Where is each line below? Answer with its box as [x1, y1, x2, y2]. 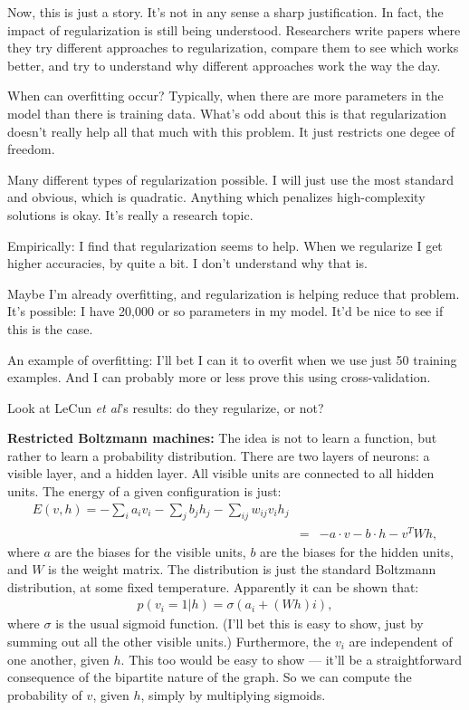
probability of [7, 685, 82, 704]
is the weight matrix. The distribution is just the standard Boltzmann [48, 560, 436, 579]
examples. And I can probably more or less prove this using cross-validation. [7, 368, 431, 387]
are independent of [349, 632, 453, 650]
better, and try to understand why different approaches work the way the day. [7, 55, 441, 74]
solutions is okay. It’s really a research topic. [7, 205, 254, 224]
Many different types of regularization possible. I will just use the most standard [7, 169, 455, 188]
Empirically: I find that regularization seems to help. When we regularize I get [7, 235, 443, 254]
